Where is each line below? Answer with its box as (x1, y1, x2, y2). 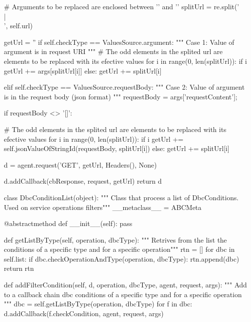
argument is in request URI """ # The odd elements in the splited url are (4, 46, 223, 57)
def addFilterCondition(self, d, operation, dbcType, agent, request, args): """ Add (4, 280, 247, 290)
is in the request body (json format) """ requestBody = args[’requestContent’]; (4, 91, 237, 101)
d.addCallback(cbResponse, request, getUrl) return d (4, 176, 162, 186)
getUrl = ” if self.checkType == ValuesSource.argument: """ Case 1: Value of (4, 37, 234, 47)
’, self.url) (4, 20, 33, 31)
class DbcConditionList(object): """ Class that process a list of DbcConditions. (4, 192, 239, 202)
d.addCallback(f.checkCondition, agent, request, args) (4, 308, 164, 318)
